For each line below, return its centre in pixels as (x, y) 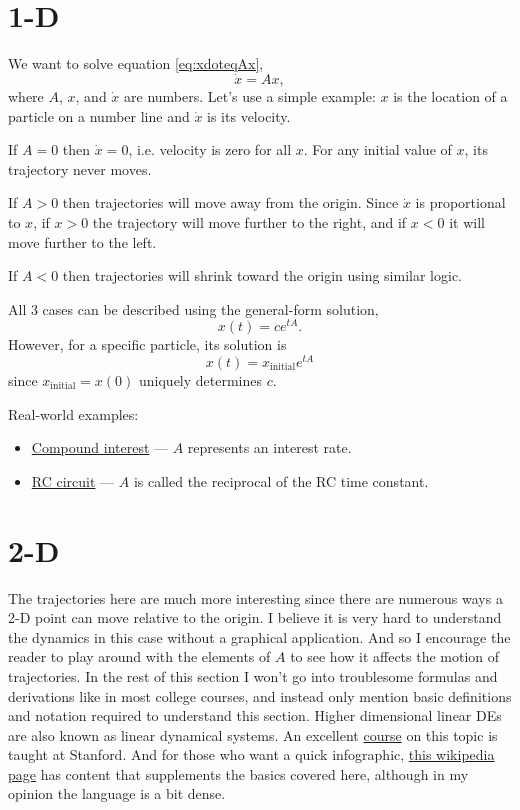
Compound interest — (100, 447)
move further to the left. (82, 241)
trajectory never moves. (80, 168)
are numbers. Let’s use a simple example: (250, 95)
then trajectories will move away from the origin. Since (230, 202)
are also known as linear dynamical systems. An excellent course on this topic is (253, 734)
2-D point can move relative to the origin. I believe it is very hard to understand (255, 617)
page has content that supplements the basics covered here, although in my (238, 773)
